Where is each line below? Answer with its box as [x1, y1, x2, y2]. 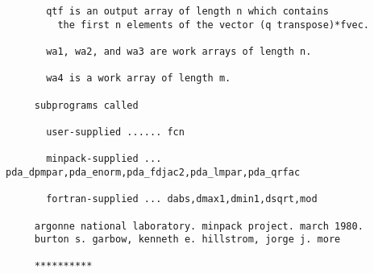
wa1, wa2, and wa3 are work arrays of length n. [46, 45, 312, 57]
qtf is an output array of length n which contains [46, 6, 329, 17]
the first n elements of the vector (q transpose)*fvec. [57, 19, 370, 31]
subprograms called [34, 99, 139, 111]
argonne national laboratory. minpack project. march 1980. [34, 220, 364, 232]
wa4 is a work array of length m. [46, 72, 231, 85]
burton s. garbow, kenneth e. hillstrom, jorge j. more [34, 234, 341, 246]
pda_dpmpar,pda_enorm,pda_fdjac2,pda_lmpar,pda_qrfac [6, 166, 301, 178]
